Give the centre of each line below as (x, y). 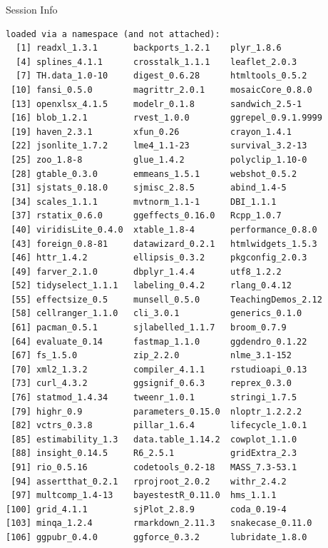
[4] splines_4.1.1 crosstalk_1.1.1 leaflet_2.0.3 (157, 62)
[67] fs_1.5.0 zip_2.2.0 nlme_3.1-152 (151, 356)
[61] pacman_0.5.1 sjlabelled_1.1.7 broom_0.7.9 (149, 328)
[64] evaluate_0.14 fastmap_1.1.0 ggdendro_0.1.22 (159, 341)
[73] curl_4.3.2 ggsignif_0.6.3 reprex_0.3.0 (151, 384)
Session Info (32, 9)
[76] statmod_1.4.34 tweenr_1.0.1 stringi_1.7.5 (154, 398)
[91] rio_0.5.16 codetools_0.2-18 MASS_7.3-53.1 (154, 467)
